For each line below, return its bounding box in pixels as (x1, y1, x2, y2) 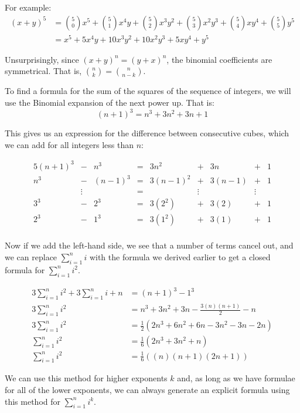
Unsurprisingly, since (5, 53, 79, 65)
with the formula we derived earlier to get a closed (89, 250, 271, 263)
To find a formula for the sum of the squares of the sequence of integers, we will (5, 85, 291, 97)
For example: (5, 1, 52, 13)
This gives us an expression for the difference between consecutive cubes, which (5, 127, 289, 139)
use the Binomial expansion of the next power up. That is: (5, 96, 214, 108)
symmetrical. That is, (5, 65, 82, 77)
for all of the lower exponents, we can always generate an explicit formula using (5, 384, 290, 396)
